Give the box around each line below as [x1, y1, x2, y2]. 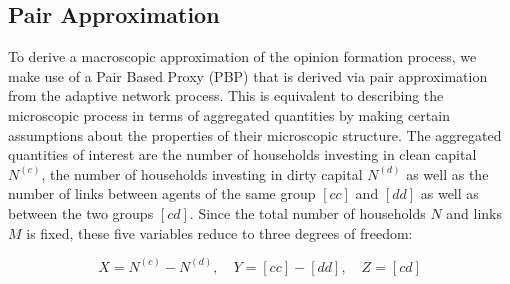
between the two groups [8, 202, 154, 223]
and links [446, 202, 502, 223]
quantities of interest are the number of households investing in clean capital [8, 144, 477, 165]
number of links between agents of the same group [8, 183, 316, 204]
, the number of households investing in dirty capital [41, 163, 363, 184]
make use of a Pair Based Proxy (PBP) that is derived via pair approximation [8, 65, 488, 86]
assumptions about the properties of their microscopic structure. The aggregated [8, 124, 502, 145]
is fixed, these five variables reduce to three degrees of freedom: [26, 222, 413, 243]
